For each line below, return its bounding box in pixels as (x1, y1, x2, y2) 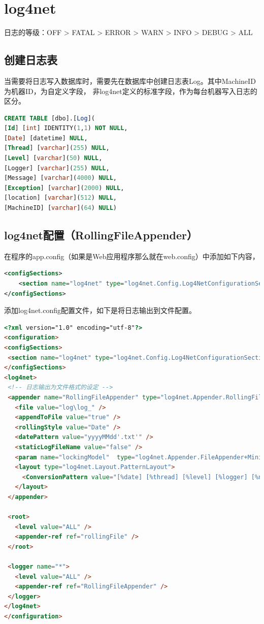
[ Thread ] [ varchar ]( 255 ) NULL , (4, 144, 110, 152)
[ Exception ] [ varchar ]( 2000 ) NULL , (4, 184, 124, 192)
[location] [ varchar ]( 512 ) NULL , (4, 194, 117, 202)
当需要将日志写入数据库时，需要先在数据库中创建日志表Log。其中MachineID (4, 75, 256, 86)
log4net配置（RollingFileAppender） (4, 227, 197, 243)
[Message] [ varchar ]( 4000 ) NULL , (4, 174, 117, 182)
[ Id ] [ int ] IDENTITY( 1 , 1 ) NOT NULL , (4, 124, 128, 132)
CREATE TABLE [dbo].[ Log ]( (4, 114, 95, 122)
